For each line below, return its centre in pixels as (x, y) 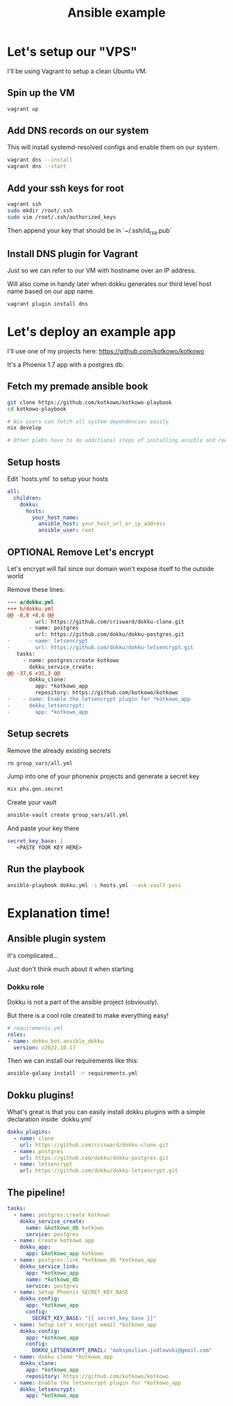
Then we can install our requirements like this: (73, 1061)
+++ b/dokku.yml (31, 609)
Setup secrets (38, 734)
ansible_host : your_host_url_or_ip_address (102, 524)
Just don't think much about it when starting (70, 969)
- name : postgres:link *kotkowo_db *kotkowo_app (85, 1260)
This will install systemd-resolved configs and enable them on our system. (113, 147)
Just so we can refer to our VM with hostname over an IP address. (102, 271)
